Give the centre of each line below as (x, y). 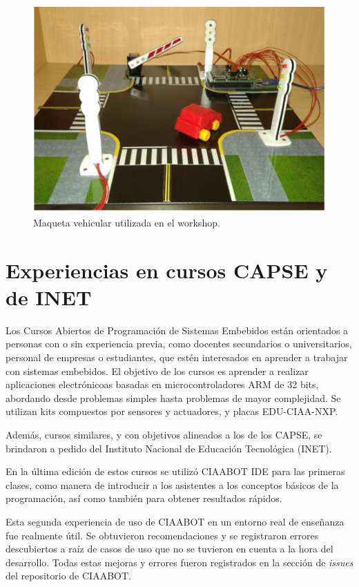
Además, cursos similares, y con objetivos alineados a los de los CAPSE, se (164, 434)
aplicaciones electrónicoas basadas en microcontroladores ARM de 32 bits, (162, 384)
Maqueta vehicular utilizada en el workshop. (127, 222)
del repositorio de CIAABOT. (68, 576)
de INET (49, 297)
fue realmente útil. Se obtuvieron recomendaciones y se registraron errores (162, 535)
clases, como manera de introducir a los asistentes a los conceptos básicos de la (172, 484)
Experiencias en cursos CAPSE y (167, 270)
